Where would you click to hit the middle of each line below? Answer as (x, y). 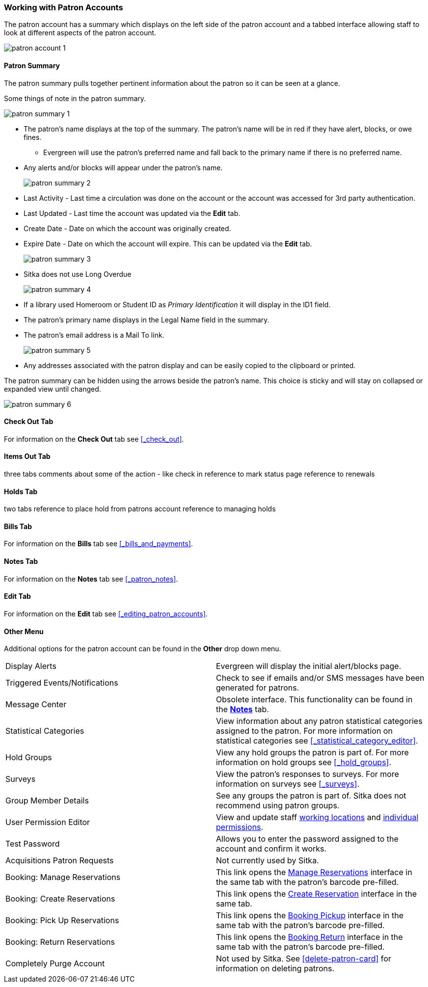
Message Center (36, 705)
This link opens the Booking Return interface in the (309, 937)
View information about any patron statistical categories (319, 721)
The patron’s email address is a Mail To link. (94, 335)
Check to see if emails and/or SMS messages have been (320, 678)
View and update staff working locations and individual (317, 817)
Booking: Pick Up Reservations (62, 920)
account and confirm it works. (271, 849)
